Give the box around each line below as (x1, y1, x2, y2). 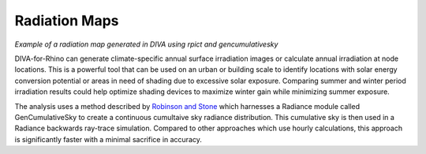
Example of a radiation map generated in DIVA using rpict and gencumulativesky (14, 39, 278, 49)
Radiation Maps (14, 12, 119, 29)
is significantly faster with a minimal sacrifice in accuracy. (14, 134, 203, 144)
